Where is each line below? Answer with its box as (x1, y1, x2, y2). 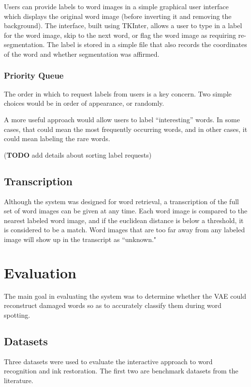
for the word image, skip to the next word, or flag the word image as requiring (4, 30, 236, 40)
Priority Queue (4, 69, 64, 81)
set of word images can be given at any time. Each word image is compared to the (4, 206, 248, 216)
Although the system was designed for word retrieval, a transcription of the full (4, 196, 239, 206)
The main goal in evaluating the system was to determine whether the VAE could (4, 290, 246, 301)
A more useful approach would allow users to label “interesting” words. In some (4, 114, 240, 124)
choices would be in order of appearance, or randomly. (4, 98, 164, 108)
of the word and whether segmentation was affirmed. (4, 48, 160, 59)
